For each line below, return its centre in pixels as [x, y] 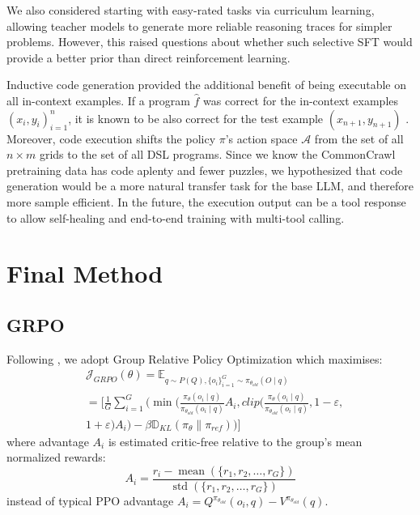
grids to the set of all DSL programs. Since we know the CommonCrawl [217, 154]
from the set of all [359, 138]
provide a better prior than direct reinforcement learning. [148, 57]
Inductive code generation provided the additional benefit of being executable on [207, 85]
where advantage [48, 441]
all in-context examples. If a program [98, 100]
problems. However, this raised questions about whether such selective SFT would [210, 42]
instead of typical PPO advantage [90, 501]
